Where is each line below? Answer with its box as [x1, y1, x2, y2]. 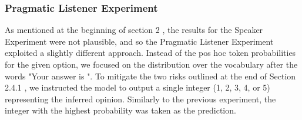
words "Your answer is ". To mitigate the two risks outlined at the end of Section [5, 69, 296, 82]
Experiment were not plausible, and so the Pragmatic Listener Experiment [5, 35, 274, 47]
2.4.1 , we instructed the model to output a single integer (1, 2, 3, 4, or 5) [5, 81, 270, 94]
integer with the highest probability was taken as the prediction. [5, 104, 236, 116]
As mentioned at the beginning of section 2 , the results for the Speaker [5, 24, 263, 36]
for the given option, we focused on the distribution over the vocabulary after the [5, 58, 298, 70]
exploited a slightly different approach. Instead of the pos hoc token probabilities [5, 46, 296, 59]
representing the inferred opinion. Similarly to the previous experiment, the [5, 92, 276, 105]
